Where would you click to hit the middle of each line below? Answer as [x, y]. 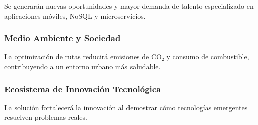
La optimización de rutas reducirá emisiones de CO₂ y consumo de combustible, [127, 57]
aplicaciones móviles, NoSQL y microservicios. [75, 16]
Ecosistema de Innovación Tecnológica [83, 88]
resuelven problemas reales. [46, 117]
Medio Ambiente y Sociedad [62, 38]
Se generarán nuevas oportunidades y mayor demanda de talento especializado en [129, 6]
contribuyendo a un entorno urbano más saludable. [82, 66]
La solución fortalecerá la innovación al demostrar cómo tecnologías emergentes [126, 107]
